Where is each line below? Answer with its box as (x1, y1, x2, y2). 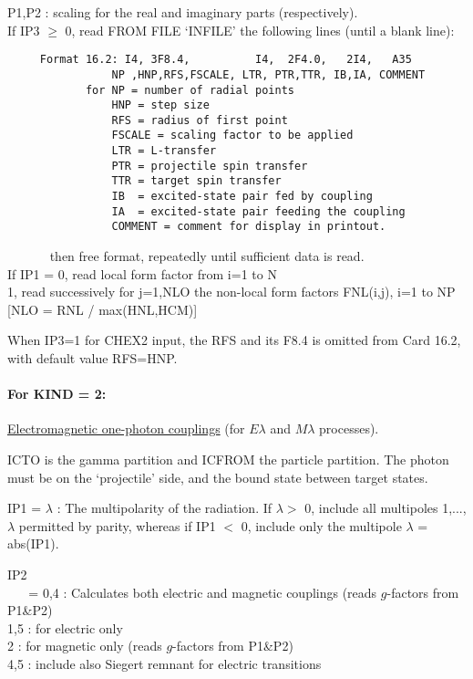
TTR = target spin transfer (111, 174, 282, 188)
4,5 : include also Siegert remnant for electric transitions (7, 653, 322, 673)
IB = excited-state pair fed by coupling (111, 190, 373, 204)
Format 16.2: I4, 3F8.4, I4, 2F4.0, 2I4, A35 (39, 53, 412, 67)
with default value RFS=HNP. (7, 349, 178, 368)
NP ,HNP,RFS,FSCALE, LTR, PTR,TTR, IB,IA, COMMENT (111, 68, 426, 81)
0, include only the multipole (241, 516, 402, 535)
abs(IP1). (7, 534, 59, 553)
